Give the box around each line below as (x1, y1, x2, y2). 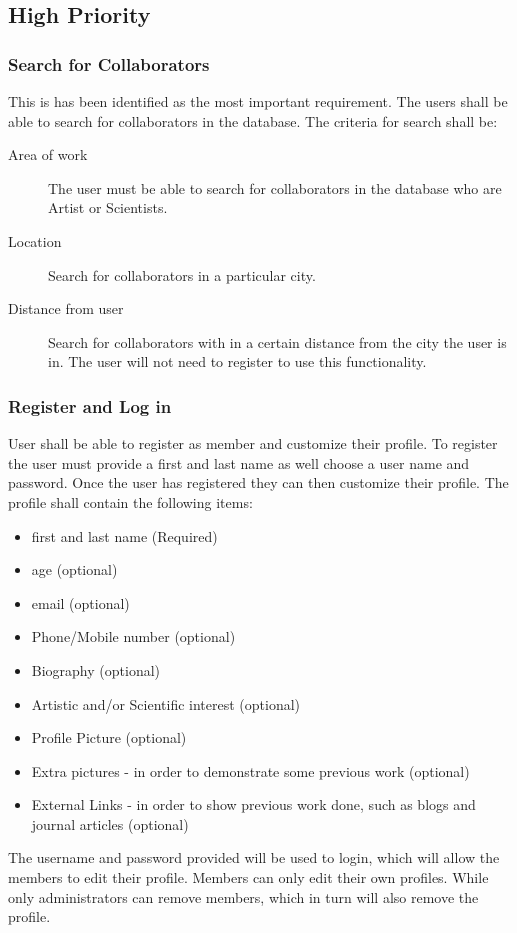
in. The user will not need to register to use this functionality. (48, 351, 427, 372)
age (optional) (31, 559, 118, 580)
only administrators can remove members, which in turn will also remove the (8, 886, 479, 907)
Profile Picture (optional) (31, 727, 187, 748)
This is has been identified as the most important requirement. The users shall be (8, 91, 508, 111)
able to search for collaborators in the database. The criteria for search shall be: (8, 110, 498, 131)
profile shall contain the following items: (8, 491, 253, 512)
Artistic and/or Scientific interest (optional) (31, 693, 301, 714)
